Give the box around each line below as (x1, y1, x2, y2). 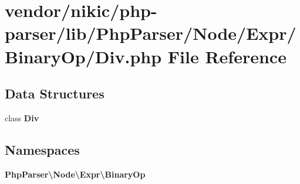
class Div (5, 111, 39, 124)
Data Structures (5, 84, 105, 103)
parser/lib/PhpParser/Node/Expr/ (5, 21, 296, 45)
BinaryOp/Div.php (5, 44, 162, 68)
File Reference (167, 44, 286, 68)
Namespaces (5, 140, 80, 158)
